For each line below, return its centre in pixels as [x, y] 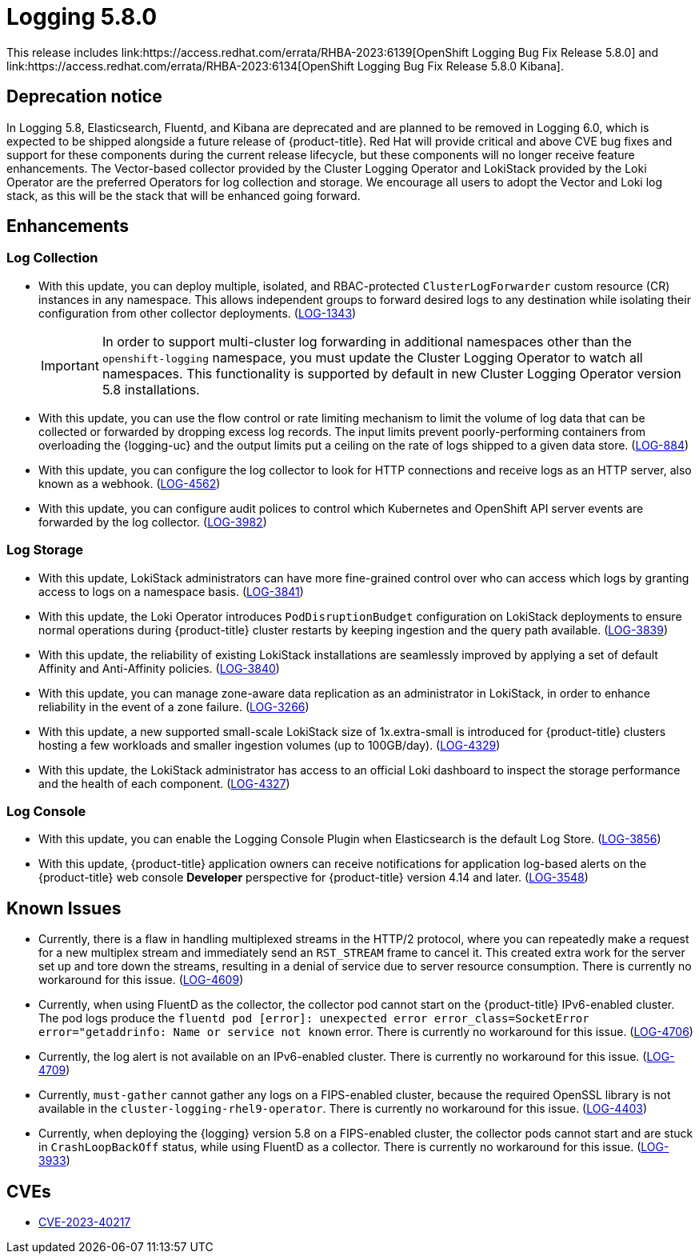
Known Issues [64, 908]
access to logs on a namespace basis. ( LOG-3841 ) [171, 591]
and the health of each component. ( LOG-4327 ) [164, 783]
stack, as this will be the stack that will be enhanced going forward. [184, 195]
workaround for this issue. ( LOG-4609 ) [141, 980]
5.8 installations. [151, 389]
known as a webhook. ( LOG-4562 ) [130, 483]
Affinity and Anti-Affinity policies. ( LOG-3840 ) [159, 668]
